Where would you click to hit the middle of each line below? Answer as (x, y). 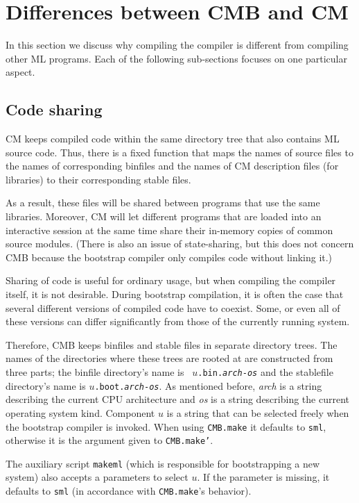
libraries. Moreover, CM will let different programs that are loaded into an (164, 216)
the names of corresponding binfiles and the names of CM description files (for (172, 166)
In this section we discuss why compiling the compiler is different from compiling (177, 45)
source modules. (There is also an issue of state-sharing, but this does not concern (180, 244)
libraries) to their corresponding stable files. (98, 179)
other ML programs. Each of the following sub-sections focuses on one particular (176, 58)
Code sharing (54, 109)
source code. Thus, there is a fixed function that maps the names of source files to (179, 152)
